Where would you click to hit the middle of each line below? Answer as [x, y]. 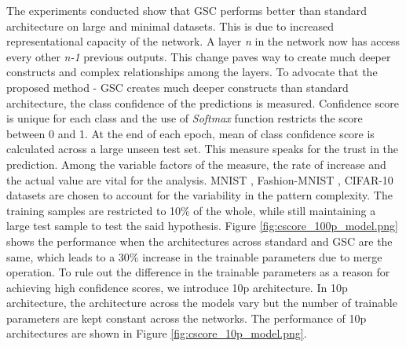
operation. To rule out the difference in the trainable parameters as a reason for [198, 272]
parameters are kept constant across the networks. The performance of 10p [187, 318]
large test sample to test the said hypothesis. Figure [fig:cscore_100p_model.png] [203, 226]
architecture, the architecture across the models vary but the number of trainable [202, 303]
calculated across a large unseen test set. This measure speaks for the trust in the [203, 149]
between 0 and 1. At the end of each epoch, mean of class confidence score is [190, 133]
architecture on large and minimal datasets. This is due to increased [170, 26]
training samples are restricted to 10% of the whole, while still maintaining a [191, 210]
